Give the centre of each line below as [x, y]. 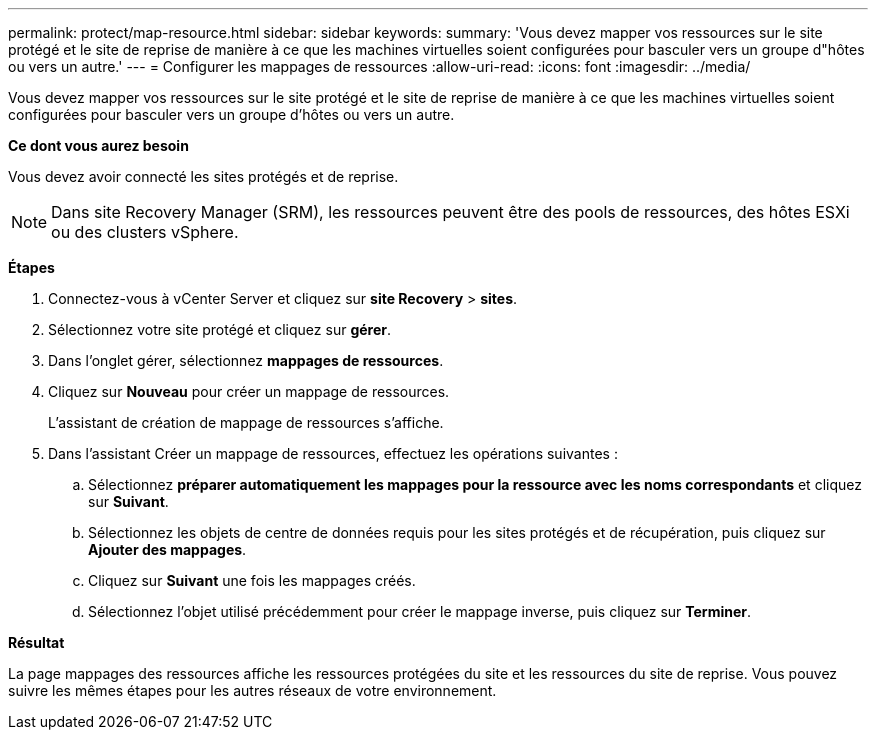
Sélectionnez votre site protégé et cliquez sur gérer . [220, 329]
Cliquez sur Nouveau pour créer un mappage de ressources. [249, 391]
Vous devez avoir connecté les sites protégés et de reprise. [203, 176]
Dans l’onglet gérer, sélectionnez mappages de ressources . [246, 360]
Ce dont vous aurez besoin [98, 145]
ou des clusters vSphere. [145, 232]
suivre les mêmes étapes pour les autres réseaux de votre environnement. [252, 690]
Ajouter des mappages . [167, 549]
